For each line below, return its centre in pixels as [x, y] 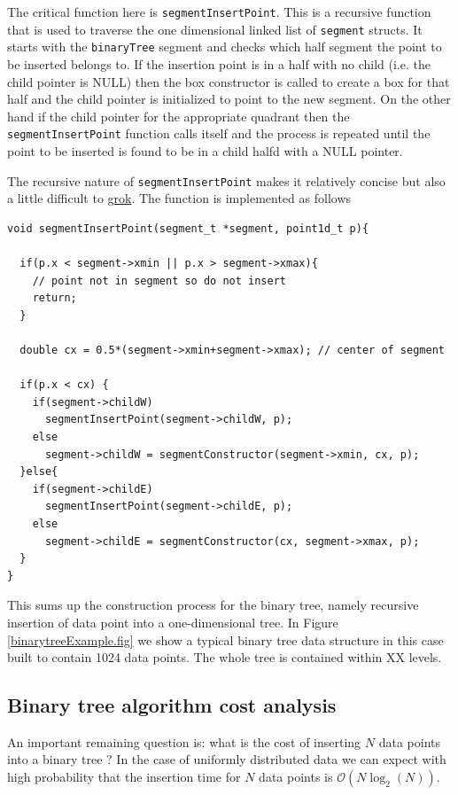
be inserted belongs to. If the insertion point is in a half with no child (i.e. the [219, 63]
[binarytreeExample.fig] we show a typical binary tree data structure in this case [225, 639]
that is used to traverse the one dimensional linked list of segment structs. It [215, 29]
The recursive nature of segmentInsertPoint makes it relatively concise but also [226, 180]
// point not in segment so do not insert [159, 281]
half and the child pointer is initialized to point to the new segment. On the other [229, 99]
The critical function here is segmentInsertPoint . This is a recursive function [219, 12]
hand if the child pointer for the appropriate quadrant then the [179, 116]
